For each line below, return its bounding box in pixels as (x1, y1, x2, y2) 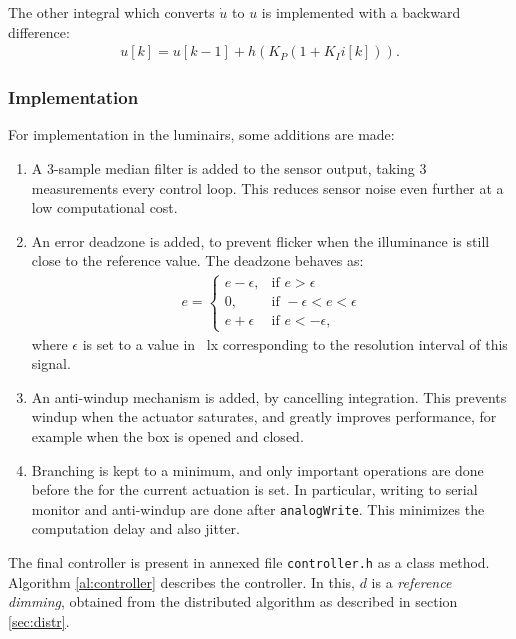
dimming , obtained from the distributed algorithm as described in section (8, 591, 458, 612)
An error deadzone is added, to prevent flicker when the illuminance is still (31, 230, 490, 251)
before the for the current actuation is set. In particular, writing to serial (31, 479, 478, 500)
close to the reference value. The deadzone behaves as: (31, 250, 364, 271)
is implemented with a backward (261, 2, 461, 22)
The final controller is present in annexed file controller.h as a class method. (8, 552, 490, 573)
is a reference (371, 571, 452, 592)
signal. (31, 353, 71, 374)
